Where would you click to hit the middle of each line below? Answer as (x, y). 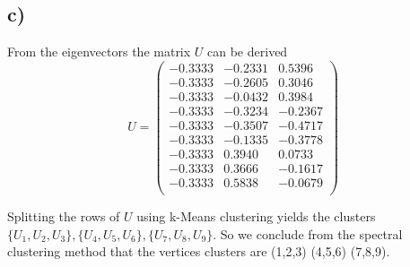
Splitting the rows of (64, 216)
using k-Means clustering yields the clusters (256, 216)
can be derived (248, 52)
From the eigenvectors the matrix (99, 52)
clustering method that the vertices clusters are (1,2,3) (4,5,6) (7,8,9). (199, 251)
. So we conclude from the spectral (308, 233)
